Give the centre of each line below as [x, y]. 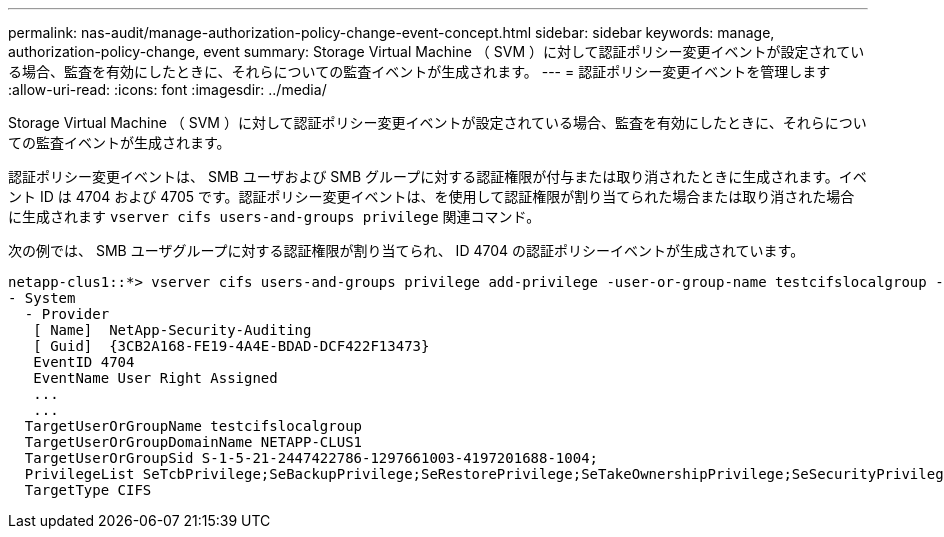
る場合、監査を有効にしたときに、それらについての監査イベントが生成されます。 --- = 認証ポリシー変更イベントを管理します [419, 71]
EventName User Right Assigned [155, 378]
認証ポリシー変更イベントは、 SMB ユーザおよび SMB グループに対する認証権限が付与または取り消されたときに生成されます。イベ [437, 176]
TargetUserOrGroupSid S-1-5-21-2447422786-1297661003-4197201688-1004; [311, 458]
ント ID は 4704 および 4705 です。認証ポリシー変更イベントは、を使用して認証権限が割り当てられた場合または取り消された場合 [431, 196]
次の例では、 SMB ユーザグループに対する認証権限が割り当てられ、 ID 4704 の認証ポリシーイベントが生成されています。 [406, 250]
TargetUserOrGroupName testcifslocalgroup [193, 426]
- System [42, 298]
